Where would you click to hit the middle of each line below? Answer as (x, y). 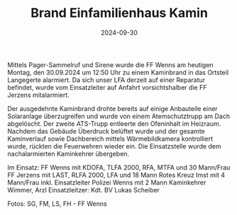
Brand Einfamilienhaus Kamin (119, 13)
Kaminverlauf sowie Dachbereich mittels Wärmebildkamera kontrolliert (110, 139)
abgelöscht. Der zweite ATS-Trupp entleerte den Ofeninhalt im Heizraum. (114, 123)
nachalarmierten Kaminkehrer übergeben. (68, 153)
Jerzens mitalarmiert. (38, 95)
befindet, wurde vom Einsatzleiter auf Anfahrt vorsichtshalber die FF (107, 87)
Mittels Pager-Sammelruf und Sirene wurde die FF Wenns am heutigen (111, 64)
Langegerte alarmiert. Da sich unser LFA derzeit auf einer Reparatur (106, 80)
